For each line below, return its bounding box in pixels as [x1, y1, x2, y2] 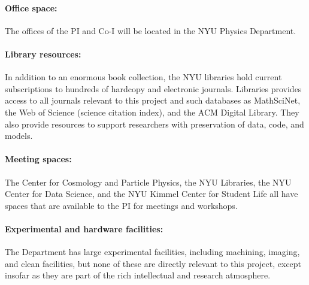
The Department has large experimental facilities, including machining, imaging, [5, 245, 300, 258]
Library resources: [5, 47, 81, 60]
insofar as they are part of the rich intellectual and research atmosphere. [5, 269, 271, 281]
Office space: [5, 1, 57, 14]
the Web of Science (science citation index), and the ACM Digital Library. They [5, 105, 299, 118]
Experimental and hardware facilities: [5, 222, 163, 235]
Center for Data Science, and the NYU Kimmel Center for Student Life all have [5, 187, 298, 200]
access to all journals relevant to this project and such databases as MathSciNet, [5, 94, 301, 107]
